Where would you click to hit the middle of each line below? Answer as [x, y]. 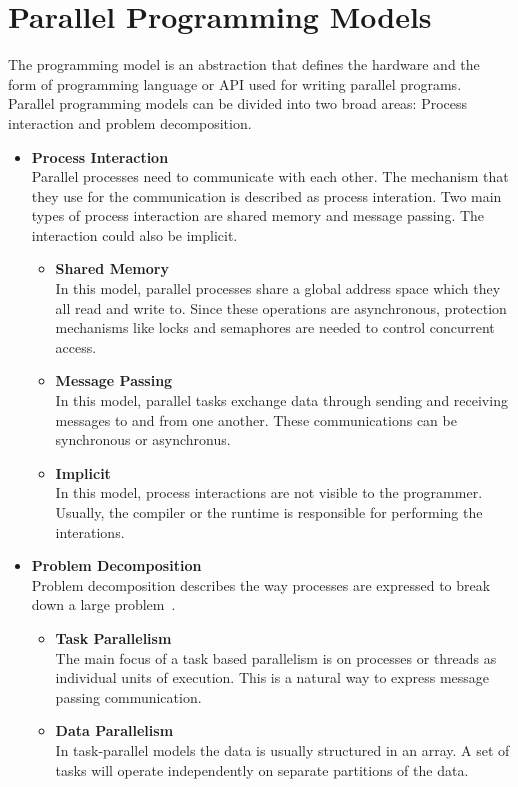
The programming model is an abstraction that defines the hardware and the [244, 64]
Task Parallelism [113, 637]
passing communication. [128, 696]
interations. [90, 531]
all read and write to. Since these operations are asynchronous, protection [281, 307]
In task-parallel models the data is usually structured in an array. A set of [282, 749]
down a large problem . [103, 604]
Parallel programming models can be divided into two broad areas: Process [238, 103]
